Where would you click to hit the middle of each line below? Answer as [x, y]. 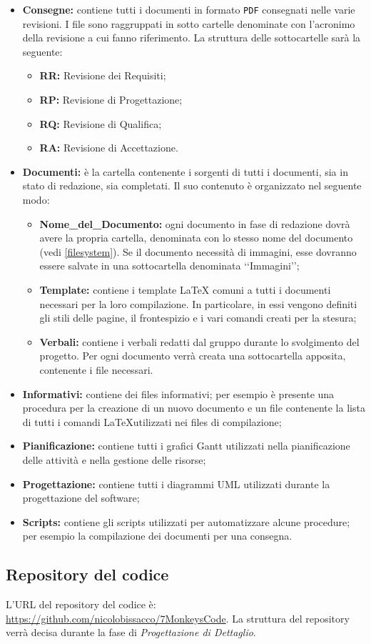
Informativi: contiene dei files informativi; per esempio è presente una [178, 393]
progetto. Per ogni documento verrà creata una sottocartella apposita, [193, 356]
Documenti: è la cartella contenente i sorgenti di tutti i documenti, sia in [185, 171]
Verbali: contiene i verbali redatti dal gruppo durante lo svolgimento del [199, 341]
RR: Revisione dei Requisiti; [103, 75]
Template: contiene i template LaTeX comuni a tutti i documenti [185, 289]
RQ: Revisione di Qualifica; [101, 123]
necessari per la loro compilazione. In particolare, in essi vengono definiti [198, 303]
